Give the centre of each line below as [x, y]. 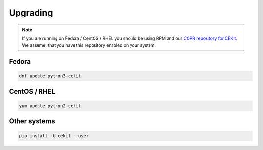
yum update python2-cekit [50, 106]
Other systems [32, 121]
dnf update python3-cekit [50, 76]
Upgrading [31, 13]
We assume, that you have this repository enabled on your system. [89, 45]
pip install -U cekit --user [54, 136]
